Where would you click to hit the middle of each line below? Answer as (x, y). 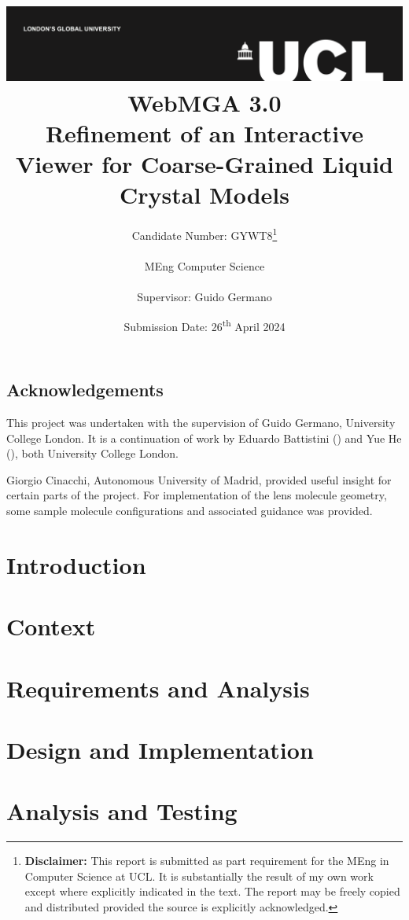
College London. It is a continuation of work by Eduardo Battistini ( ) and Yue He (204, 438)
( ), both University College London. (92, 453)
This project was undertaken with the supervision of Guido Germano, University (201, 423)
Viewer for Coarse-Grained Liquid (204, 164)
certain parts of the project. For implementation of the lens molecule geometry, (197, 495)
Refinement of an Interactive (204, 133)
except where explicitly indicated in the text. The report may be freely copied (212, 891)
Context (51, 626)
